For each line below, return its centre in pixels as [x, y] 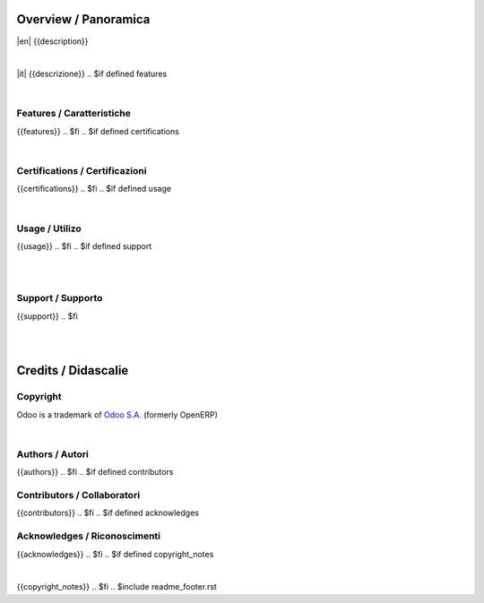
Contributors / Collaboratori [78, 495]
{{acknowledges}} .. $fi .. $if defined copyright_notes [115, 554]
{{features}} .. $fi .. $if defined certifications [98, 131]
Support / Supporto [60, 298]
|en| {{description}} [52, 41]
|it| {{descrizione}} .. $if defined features [92, 74]
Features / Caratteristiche [74, 114]
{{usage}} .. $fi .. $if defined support [84, 246]
